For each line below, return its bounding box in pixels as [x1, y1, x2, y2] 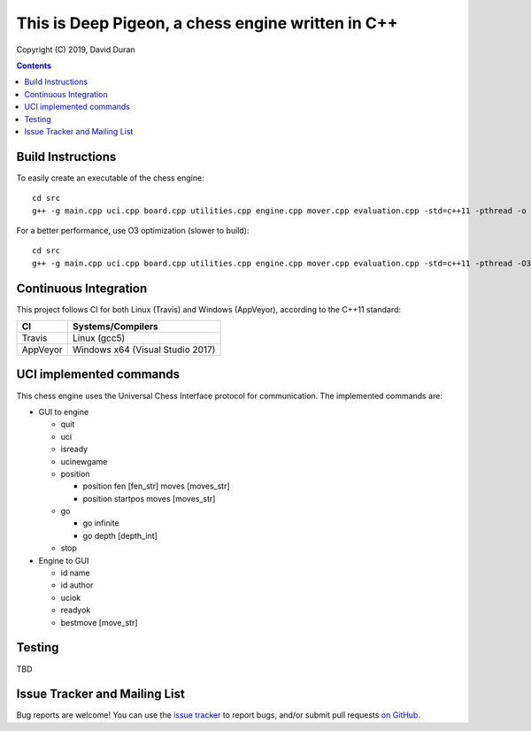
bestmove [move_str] [60, 617, 138, 627]
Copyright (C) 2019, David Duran [16, 44, 136, 55]
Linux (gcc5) [72, 332, 126, 344]
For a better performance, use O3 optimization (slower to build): [16, 225, 250, 235]
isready [60, 443, 88, 455]
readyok [60, 604, 91, 615]
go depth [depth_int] [82, 530, 158, 541]
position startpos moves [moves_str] [82, 493, 216, 504]
